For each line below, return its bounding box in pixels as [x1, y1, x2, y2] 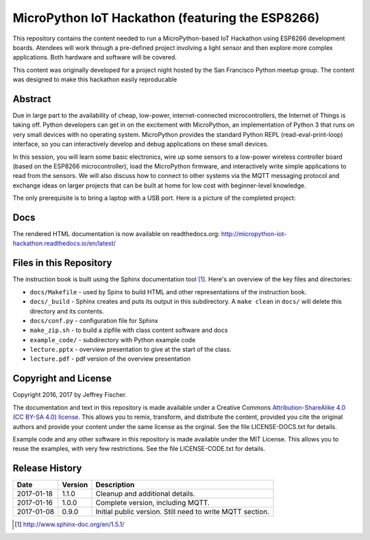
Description [95, 480, 135, 489]
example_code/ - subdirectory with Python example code [29, 335, 196, 344]
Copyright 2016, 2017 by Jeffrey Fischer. [12, 391, 127, 399]
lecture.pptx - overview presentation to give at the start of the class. [29, 346, 232, 354]
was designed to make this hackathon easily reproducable [12, 75, 177, 83]
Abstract [12, 93, 51, 105]
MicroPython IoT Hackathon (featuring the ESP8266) [12, 10, 320, 25]
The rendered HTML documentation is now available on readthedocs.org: [12, 230, 220, 238]
